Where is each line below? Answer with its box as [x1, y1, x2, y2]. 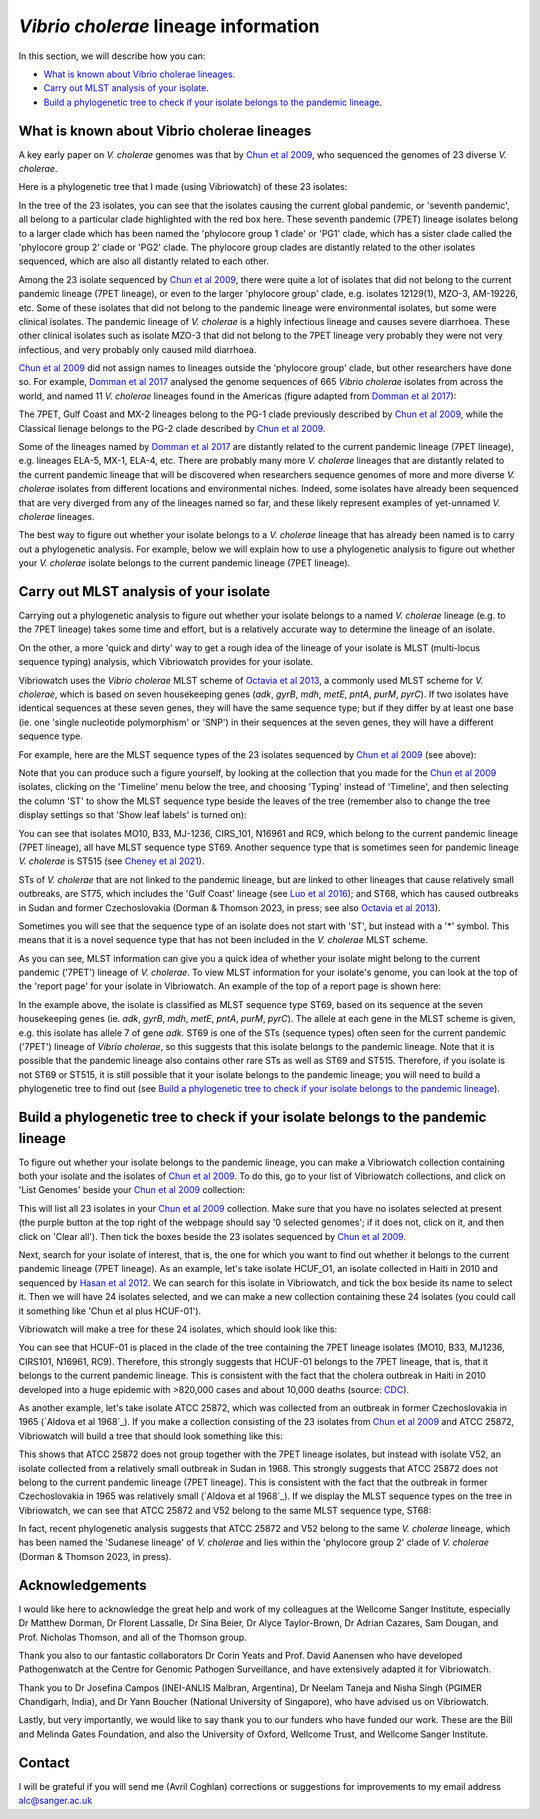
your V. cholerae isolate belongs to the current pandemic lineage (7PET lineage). [18, 557, 351, 569]
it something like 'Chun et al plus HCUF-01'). [18, 1305, 202, 1317]
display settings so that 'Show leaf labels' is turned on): [18, 809, 247, 821]
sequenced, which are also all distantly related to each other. [18, 255, 269, 267]
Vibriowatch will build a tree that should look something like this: [18, 1430, 284, 1442]
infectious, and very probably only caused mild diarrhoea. [18, 343, 257, 355]
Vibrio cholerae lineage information [18, 15, 320, 37]
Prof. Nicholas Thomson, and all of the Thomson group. [18, 1631, 247, 1643]
